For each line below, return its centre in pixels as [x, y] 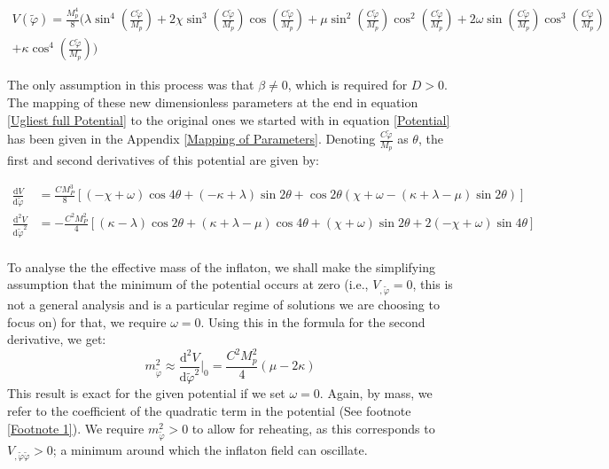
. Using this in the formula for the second [313, 321]
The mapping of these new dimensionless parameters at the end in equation [213, 102]
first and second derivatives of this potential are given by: [163, 160]
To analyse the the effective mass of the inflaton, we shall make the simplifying [221, 266]
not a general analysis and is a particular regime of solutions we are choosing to [223, 305]
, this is [433, 284]
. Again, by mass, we [376, 393]
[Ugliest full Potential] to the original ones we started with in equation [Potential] [229, 119]
